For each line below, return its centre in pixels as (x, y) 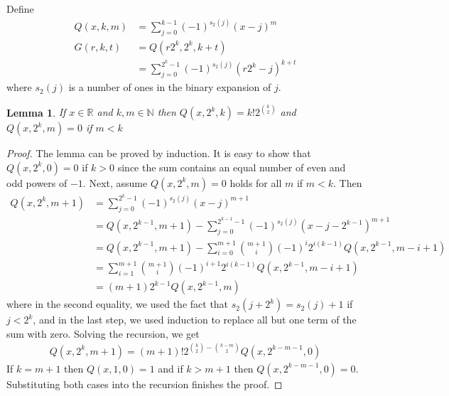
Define (20, 9)
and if (171, 368)
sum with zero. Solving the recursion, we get (103, 333)
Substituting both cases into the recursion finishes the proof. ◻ (145, 384)
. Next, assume (115, 182)
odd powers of (37, 182)
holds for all (256, 182)
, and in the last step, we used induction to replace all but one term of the (195, 320)
